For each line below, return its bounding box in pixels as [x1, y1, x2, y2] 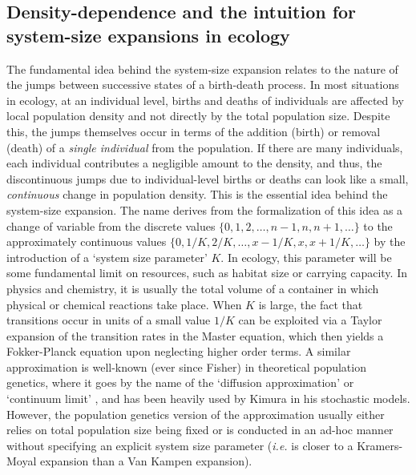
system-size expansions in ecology [6, 22, 290, 47]
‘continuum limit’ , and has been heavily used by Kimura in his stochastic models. [6, 390, 410, 407]
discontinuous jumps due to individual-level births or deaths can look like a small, [6, 170, 409, 187]
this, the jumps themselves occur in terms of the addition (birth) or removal [6, 123, 381, 139]
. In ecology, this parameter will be [220, 248, 392, 265]
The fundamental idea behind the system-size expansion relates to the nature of [6, 60, 398, 77]
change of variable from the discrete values [6, 217, 216, 234]
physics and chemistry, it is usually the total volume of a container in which [6, 280, 379, 296]
